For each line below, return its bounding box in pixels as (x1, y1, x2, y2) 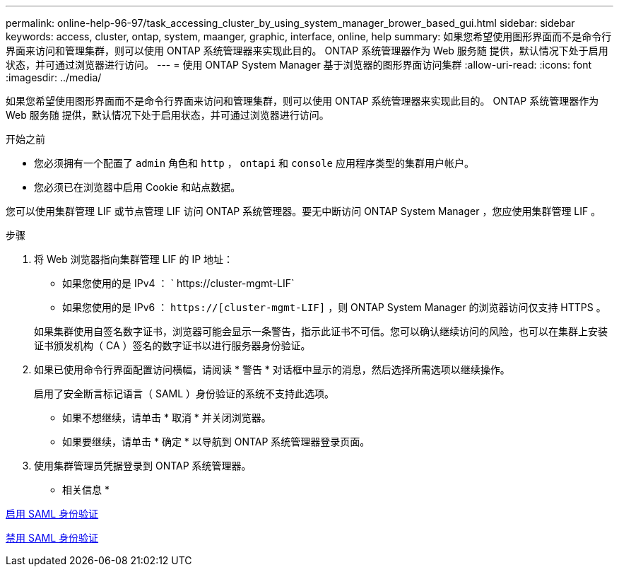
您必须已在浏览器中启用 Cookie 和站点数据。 (34, 181, 241, 193)
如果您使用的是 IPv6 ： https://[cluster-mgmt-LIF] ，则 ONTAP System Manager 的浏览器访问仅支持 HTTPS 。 (62, 301, 606, 313)
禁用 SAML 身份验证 (6, 532, 99, 544)
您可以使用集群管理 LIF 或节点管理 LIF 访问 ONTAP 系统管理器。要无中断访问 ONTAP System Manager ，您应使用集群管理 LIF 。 (6, 205, 601, 217)
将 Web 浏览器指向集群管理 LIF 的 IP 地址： (34, 253, 234, 265)
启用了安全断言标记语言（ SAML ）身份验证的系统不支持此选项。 (34, 387, 335, 399)
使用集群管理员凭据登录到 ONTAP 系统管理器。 (34, 460, 252, 472)
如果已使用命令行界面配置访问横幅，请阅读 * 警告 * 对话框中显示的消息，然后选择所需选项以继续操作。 (34, 363, 510, 375)
